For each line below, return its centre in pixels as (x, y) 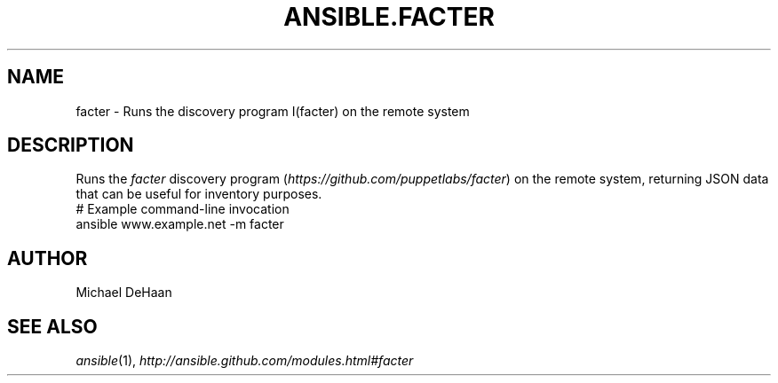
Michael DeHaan (124, 293)
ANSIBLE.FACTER (389, 17)
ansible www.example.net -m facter (180, 224)
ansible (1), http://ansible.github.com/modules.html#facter (245, 361)
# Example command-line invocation (183, 209)
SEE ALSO (52, 326)
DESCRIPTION (71, 145)
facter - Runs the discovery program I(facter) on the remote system (273, 111)
